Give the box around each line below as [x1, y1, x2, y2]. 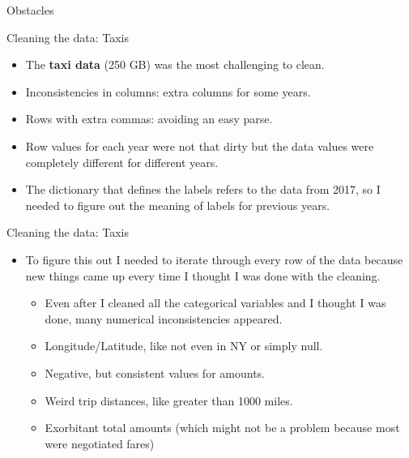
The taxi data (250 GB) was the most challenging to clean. [25, 56, 325, 73]
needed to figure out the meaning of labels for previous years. [25, 196, 330, 213]
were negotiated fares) [45, 434, 155, 452]
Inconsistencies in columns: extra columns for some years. [25, 83, 311, 100]
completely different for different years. [25, 153, 219, 170]
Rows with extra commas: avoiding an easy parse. [25, 110, 273, 127]
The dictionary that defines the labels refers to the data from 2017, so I [25, 181, 381, 198]
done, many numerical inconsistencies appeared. [45, 310, 283, 327]
